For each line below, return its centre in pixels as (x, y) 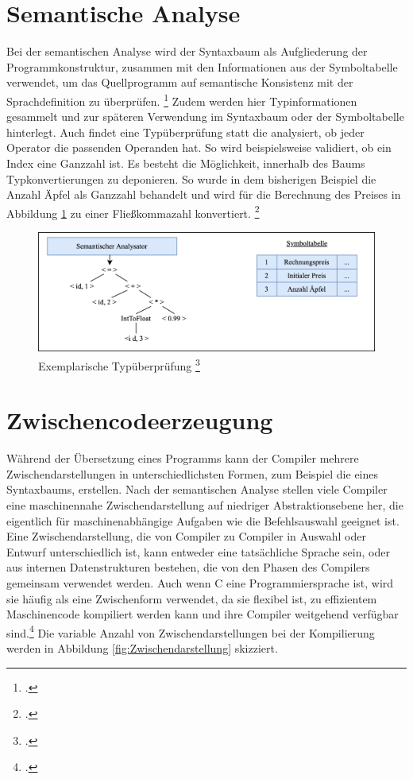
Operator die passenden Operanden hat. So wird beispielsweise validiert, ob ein (199, 147)
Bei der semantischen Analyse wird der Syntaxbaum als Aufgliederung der (187, 51)
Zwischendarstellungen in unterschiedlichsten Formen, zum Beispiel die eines (193, 473)
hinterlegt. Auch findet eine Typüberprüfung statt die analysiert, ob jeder (185, 132)
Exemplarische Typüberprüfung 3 (119, 364)
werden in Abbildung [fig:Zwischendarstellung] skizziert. (142, 648)
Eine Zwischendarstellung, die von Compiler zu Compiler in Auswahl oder (186, 536)
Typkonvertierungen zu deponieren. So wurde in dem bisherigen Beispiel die (191, 178)
